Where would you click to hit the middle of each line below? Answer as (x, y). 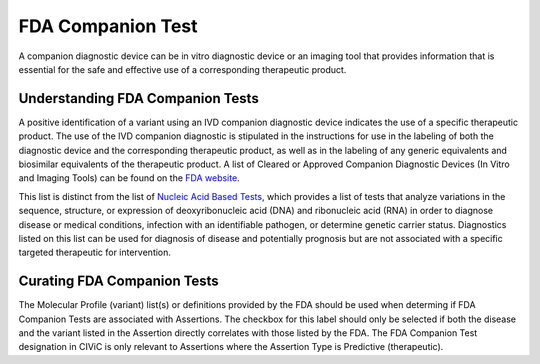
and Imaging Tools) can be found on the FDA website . (129, 178)
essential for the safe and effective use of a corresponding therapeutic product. (182, 69)
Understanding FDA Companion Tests (138, 98)
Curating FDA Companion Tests (118, 281)
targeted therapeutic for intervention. (95, 252)
